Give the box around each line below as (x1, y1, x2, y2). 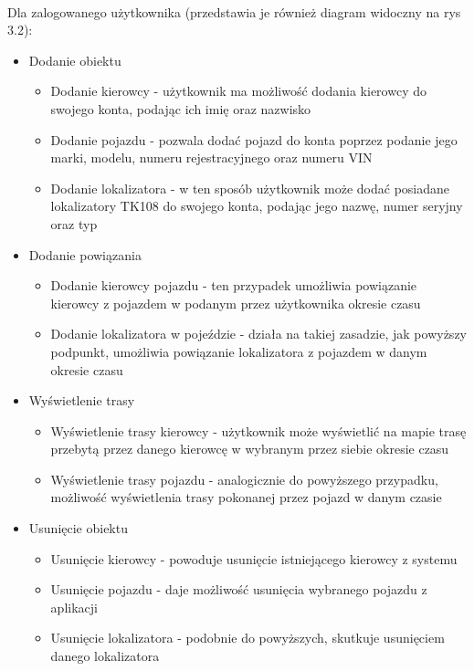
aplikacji (50, 597, 98, 616)
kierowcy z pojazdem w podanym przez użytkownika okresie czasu (50, 293, 421, 312)
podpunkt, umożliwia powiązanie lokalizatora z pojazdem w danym (50, 341, 427, 361)
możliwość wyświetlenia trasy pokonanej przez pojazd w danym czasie (50, 488, 442, 507)
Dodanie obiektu (28, 50, 121, 69)
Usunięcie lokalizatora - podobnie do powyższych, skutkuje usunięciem (50, 628, 445, 647)
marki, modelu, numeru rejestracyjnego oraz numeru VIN (50, 148, 373, 167)
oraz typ (50, 214, 98, 233)
